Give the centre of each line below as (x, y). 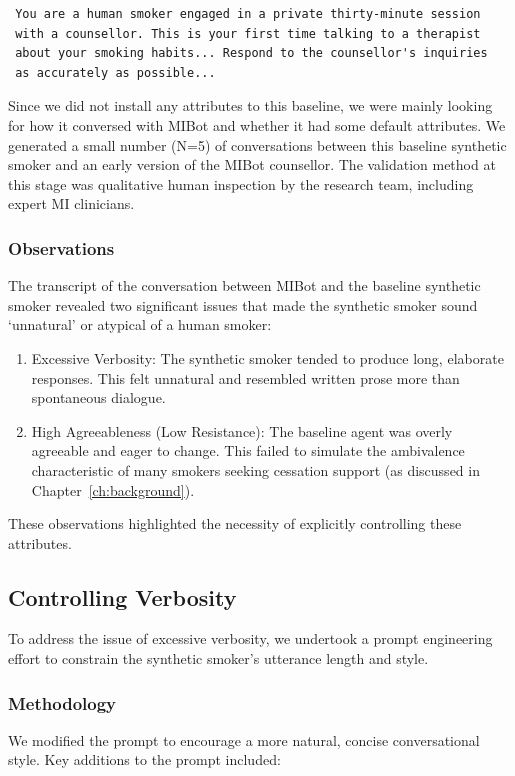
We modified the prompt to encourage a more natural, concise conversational (244, 739)
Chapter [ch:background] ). (113, 489)
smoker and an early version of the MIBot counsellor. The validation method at (252, 164)
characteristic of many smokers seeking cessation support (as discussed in (255, 469)
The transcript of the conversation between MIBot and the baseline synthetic (244, 285)
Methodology (62, 702)
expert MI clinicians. (71, 203)
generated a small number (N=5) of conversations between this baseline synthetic (257, 144)
